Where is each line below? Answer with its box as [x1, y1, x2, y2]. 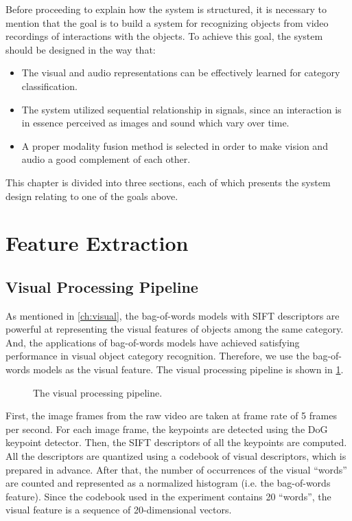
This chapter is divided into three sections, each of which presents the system [5, 175, 331, 189]
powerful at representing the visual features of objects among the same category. [5, 322, 344, 336]
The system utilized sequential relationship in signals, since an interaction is [21, 102, 342, 116]
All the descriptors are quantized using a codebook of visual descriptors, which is [5, 449, 347, 463]
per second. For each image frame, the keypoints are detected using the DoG [5, 421, 328, 436]
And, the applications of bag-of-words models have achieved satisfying [5, 335, 300, 349]
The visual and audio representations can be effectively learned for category [21, 65, 340, 80]
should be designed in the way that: [5, 42, 156, 56]
